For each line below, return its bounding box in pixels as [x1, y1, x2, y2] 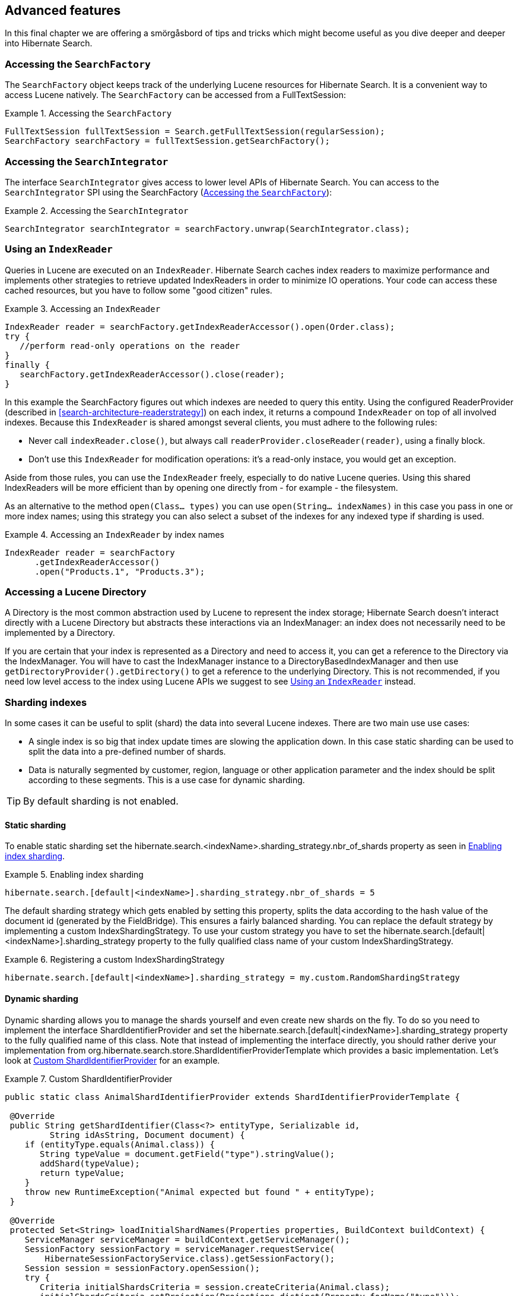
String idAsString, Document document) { [49, 1130, 245, 1140]
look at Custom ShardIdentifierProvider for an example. [5, 1055, 220, 1065]
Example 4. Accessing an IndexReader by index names [5, 529, 225, 540]
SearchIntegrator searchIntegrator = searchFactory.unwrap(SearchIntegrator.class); [5, 223, 410, 234]
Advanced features [5, 3, 121, 18]
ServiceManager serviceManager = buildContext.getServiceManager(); [24, 1234, 350, 1244]
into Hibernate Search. [5, 38, 93, 49]
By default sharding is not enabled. [23, 795, 179, 808]
